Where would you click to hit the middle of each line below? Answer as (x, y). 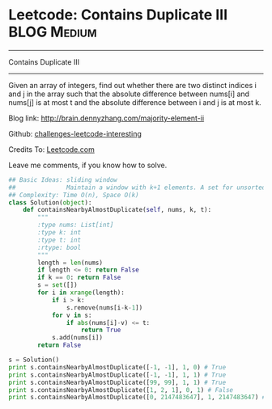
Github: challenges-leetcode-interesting (75, 133)
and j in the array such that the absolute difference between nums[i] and (129, 94)
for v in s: (72, 315)
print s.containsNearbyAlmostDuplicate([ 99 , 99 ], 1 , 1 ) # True (117, 382)
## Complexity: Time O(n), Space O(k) (74, 195)
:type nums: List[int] (76, 225)
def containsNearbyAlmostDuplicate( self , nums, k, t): (117, 210)
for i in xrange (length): (81, 293)
